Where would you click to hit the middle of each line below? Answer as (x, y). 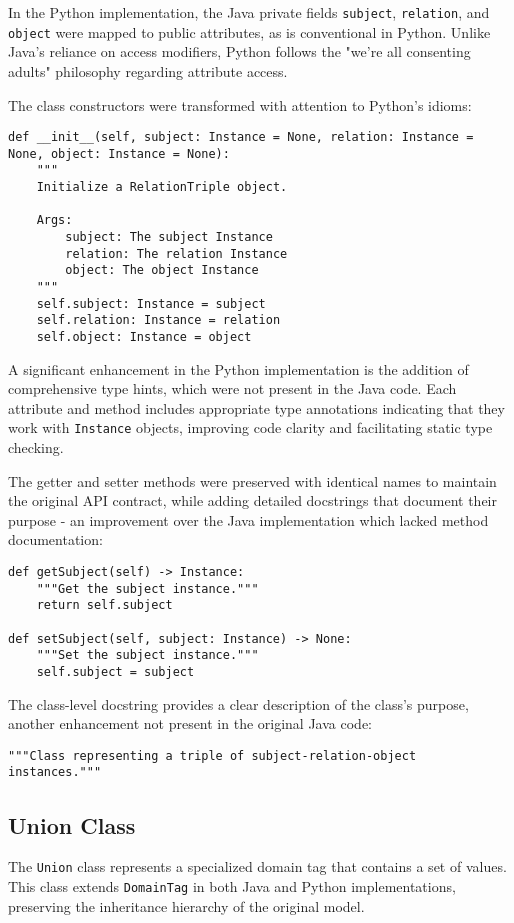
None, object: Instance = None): (119, 153)
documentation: (55, 539)
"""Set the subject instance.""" (147, 655)
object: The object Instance (162, 270)
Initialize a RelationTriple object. (162, 187)
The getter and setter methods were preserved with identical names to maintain (252, 480)
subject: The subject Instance (169, 237)
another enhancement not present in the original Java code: (190, 723)
